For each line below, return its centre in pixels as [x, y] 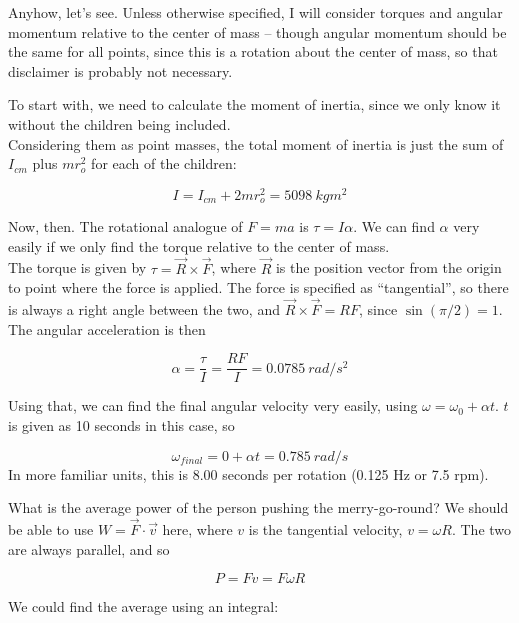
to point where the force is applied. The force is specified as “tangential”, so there [258, 287]
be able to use [51, 528]
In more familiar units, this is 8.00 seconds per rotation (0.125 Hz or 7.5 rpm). [248, 473]
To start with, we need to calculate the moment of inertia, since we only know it [254, 104]
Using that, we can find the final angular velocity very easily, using [213, 405]
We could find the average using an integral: [143, 606]
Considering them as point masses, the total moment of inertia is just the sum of [256, 143]
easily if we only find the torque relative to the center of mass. [199, 245]
